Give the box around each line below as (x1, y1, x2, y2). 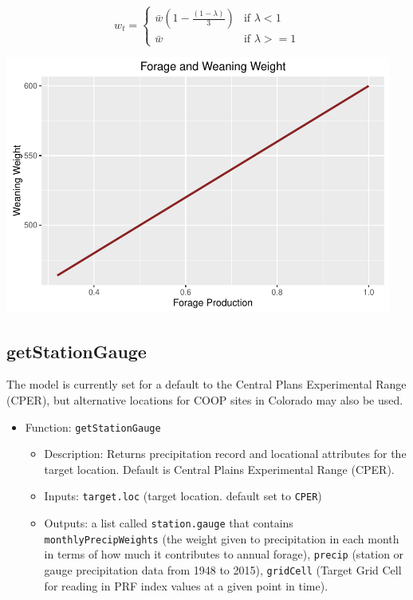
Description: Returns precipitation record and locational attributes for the (44, 445, 407, 462)
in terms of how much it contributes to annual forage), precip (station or (44, 546, 404, 562)
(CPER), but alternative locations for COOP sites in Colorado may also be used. (6, 391, 403, 408)
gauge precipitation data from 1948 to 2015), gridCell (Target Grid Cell (44, 562, 402, 578)
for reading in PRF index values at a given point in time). (44, 577, 328, 594)
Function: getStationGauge (25, 418, 161, 435)
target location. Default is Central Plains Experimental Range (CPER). (44, 460, 395, 477)
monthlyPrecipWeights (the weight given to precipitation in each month (44, 530, 399, 547)
